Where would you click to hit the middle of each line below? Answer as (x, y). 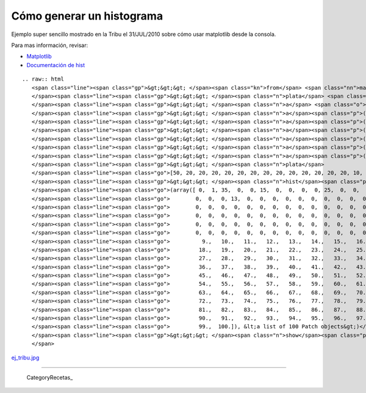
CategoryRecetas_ (50, 377)
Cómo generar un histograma (87, 16)
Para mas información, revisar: (50, 45)
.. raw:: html (43, 79)
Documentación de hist (56, 65)
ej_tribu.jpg (25, 358)
